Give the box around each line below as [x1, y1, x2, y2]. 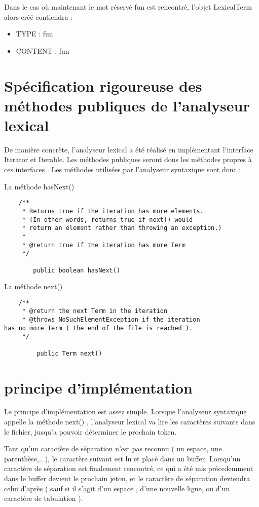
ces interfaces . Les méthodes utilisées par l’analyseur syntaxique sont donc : [4, 164, 241, 175]
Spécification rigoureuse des [4, 75, 202, 96]
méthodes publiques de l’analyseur [4, 95, 250, 115]
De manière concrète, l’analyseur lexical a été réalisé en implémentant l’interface [4, 144, 253, 154]
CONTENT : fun [16, 45, 69, 56]
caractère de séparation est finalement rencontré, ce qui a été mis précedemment [4, 463, 253, 474]
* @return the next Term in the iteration [22, 307, 168, 315]
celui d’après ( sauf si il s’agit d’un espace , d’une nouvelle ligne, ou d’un [4, 483, 230, 493]
